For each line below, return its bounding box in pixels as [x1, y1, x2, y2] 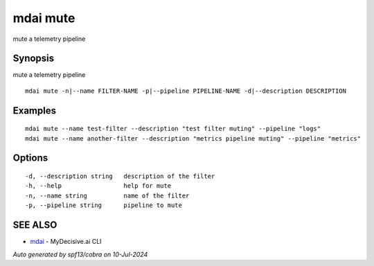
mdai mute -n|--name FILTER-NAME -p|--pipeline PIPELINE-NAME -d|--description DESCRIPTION [25, 87, 346, 95]
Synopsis [12, 53, 55, 64]
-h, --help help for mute [25, 182, 172, 190]
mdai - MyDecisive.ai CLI [30, 238, 102, 246]
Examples [12, 105, 57, 116]
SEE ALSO [12, 219, 57, 231]
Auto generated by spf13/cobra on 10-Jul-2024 [12, 250, 148, 258]
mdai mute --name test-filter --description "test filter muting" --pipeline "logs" [25, 125, 321, 133]
